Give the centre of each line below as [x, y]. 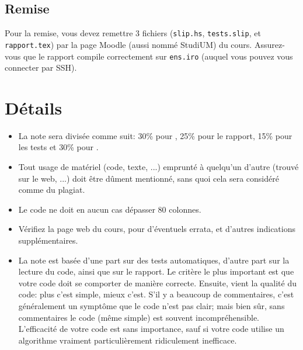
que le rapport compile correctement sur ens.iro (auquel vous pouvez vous [158, 56]
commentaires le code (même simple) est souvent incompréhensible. [139, 317]
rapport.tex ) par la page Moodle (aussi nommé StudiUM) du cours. [128, 44]
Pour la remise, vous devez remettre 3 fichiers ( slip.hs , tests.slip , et [133, 33]
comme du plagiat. [52, 190]
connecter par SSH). [41, 67]
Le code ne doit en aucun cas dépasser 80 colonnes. [110, 209]
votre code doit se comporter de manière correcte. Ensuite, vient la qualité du [157, 283]
